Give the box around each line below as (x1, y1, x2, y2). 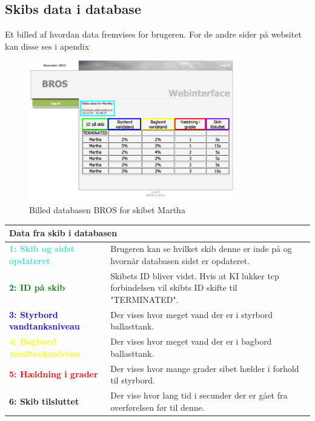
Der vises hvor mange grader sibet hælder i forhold (110, 362, 299, 374)
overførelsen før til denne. (110, 400, 205, 413)
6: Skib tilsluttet (9, 394, 79, 407)
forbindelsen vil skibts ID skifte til (110, 281, 237, 294)
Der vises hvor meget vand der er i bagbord (110, 335, 272, 348)
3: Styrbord (9, 308, 58, 320)
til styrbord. (110, 374, 155, 386)
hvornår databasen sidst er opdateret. (110, 254, 250, 267)
